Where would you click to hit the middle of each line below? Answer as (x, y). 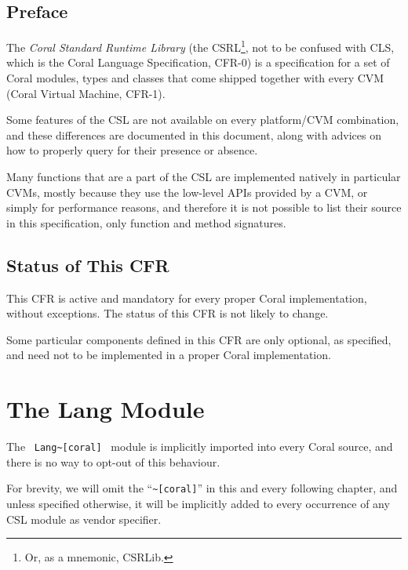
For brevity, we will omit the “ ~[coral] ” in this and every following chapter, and (202, 488)
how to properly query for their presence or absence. (132, 150)
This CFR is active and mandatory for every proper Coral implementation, (187, 298)
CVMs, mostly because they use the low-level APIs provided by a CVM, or (187, 192)
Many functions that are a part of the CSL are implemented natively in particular (204, 177)
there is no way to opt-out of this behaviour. (113, 461)
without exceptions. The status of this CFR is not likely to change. (168, 313)
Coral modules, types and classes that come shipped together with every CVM (195, 78)
